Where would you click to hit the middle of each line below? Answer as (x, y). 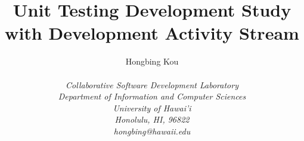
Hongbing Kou (152, 61)
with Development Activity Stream (152, 33)
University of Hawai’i (152, 108)
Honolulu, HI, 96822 (152, 119)
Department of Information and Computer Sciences (152, 96)
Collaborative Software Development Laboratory (152, 84)
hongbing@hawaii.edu (152, 131)
